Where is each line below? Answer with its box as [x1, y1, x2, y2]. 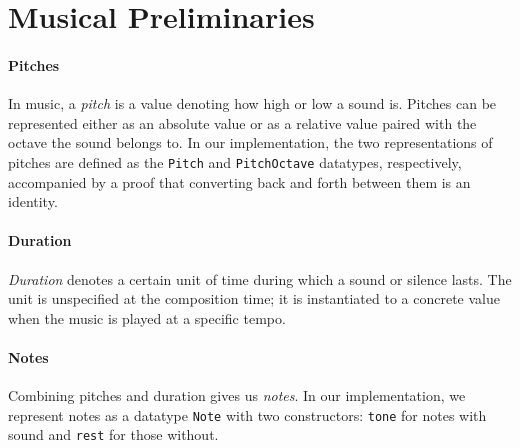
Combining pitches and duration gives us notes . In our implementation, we [8, 385, 466, 406]
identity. [8, 191, 58, 212]
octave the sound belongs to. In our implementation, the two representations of [8, 132, 493, 153]
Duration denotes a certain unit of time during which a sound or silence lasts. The [8, 268, 512, 289]
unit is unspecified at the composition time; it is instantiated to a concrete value [8, 288, 500, 309]
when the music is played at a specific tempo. [8, 307, 286, 328]
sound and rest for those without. [8, 424, 219, 445]
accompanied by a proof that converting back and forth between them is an [8, 171, 471, 192]
